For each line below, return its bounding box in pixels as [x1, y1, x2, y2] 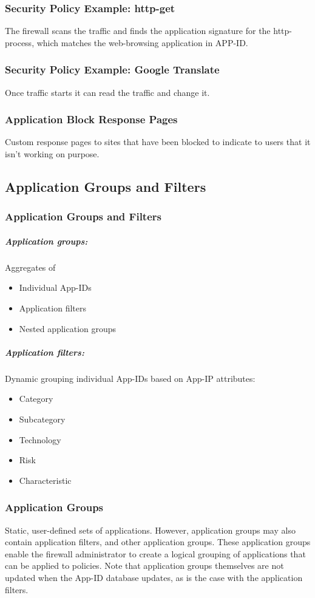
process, [5, 36, 35, 49]
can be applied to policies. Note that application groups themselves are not [5, 559, 284, 572]
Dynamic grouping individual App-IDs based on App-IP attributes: [5, 372, 256, 384]
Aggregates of [5, 260, 56, 273]
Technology [19, 433, 61, 446]
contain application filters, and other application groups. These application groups [5, 535, 311, 548]
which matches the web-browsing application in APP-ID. [36, 36, 248, 49]
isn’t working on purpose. [5, 148, 100, 160]
